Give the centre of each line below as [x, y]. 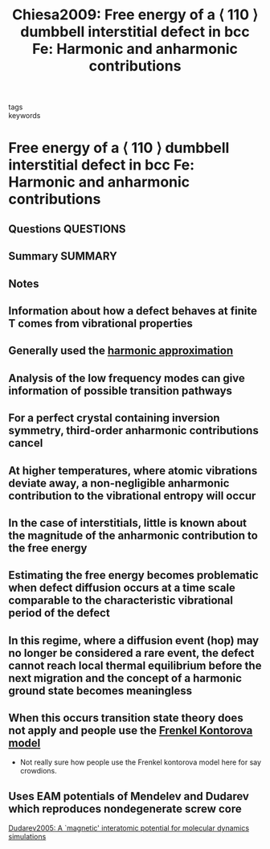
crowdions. [39, 771]
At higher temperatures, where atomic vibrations [133, 471]
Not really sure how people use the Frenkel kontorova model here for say [141, 762]
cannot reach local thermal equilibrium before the [135, 665]
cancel [26, 443]
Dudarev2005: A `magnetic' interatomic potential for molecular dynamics [129, 828]
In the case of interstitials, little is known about [128, 523]
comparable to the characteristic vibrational [121, 601]
